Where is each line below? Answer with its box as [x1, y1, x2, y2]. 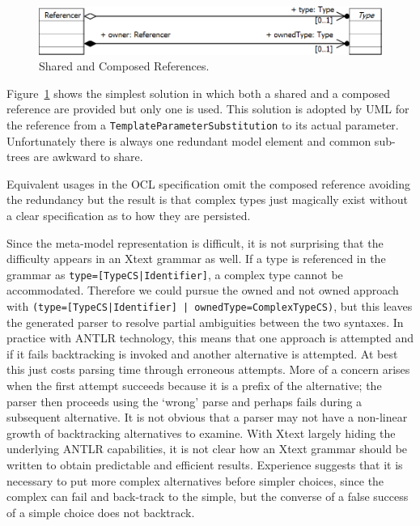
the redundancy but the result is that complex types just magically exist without [6, 191, 408, 208]
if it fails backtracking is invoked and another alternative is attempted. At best [6, 345, 398, 362]
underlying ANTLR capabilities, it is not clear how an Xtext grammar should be [6, 440, 408, 457]
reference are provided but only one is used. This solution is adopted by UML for [6, 100, 409, 117]
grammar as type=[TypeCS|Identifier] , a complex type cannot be [6, 265, 343, 282]
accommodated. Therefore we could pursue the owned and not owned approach [6, 282, 399, 299]
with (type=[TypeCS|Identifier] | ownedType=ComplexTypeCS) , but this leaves [6, 297, 413, 314]
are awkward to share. [33, 148, 143, 165]
